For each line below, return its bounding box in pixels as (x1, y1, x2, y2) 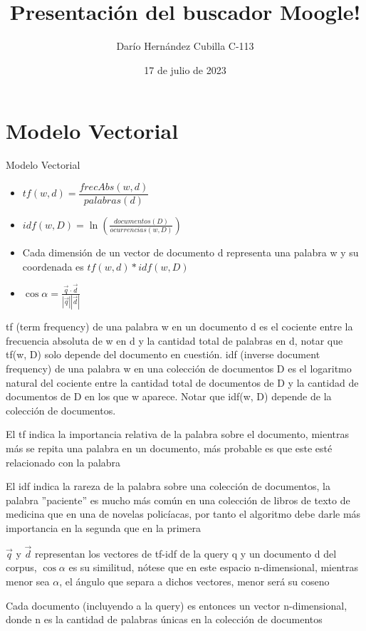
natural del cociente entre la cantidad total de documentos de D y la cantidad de (6, 375, 359, 390)
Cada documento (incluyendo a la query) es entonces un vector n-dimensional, (6, 598, 347, 612)
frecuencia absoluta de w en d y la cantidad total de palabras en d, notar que (6, 333, 343, 348)
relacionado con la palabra (6, 454, 121, 469)
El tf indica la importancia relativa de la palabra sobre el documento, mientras (6, 427, 350, 442)
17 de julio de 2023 (144, 62, 226, 77)
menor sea (6, 574, 50, 588)
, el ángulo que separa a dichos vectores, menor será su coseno (59, 574, 330, 588)
